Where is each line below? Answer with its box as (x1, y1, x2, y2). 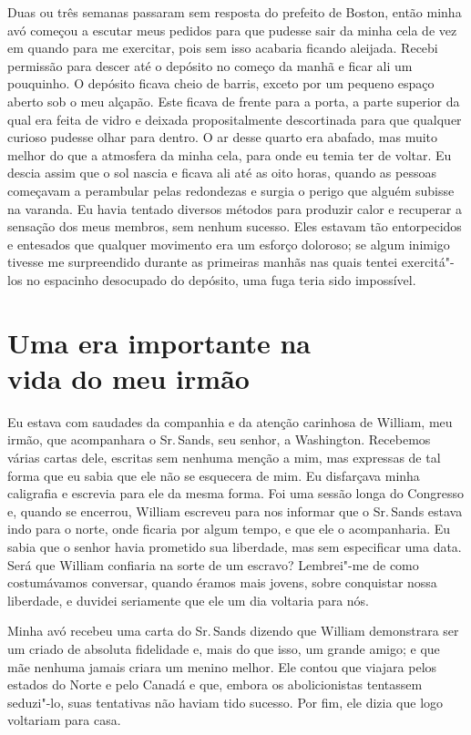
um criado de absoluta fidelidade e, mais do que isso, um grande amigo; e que (7, 638, 440, 658)
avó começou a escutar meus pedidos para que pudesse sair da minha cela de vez (7, 20, 457, 39)
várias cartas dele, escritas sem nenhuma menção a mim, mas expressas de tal (7, 448, 441, 466)
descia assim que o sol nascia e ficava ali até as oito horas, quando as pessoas (7, 163, 436, 182)
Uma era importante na (7, 323, 312, 361)
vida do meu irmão (7, 359, 250, 396)
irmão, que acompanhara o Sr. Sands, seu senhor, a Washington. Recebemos (7, 430, 431, 449)
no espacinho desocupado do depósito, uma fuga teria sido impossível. (26, 270, 416, 289)
